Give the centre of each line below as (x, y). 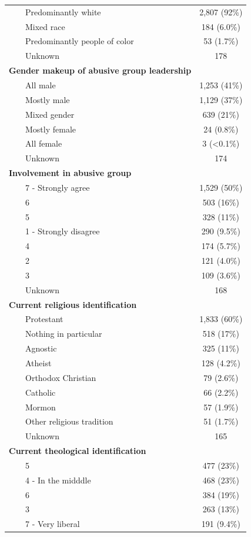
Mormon (40, 407)
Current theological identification (78, 451)
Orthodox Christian (61, 377)
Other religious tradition (69, 421)
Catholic (40, 392)
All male (40, 84)
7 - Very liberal (52, 524)
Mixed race (45, 26)
